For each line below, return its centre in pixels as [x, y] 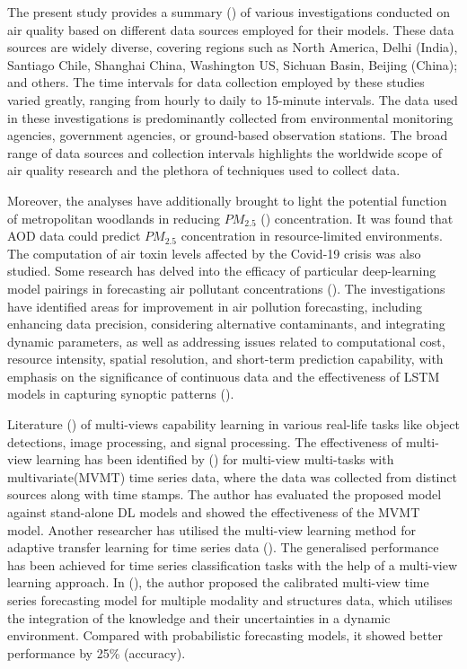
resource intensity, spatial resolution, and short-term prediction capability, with [225, 359]
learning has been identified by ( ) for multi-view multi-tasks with [215, 459]
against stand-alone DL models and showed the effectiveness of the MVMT [214, 512]
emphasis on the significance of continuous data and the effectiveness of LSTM [224, 376]
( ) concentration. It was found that [357, 218]
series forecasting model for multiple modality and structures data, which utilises [230, 600]
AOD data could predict [74, 236]
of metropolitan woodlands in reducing [114, 218]
